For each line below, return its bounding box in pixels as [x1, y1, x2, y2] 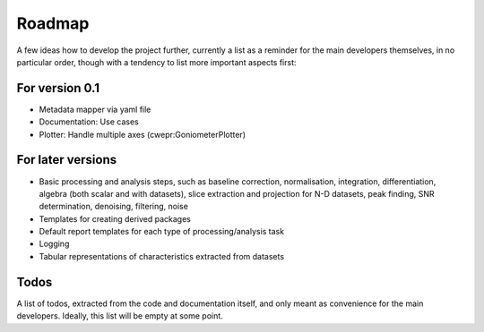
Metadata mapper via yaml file [39, 104, 151, 115]
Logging [39, 238, 70, 250]
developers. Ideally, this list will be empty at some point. [16, 311, 223, 321]
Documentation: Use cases [39, 116, 139, 127]
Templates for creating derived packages [39, 213, 192, 224]
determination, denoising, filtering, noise [39, 201, 188, 212]
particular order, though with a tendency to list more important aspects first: [16, 56, 297, 67]
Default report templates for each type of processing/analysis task [39, 226, 285, 237]
